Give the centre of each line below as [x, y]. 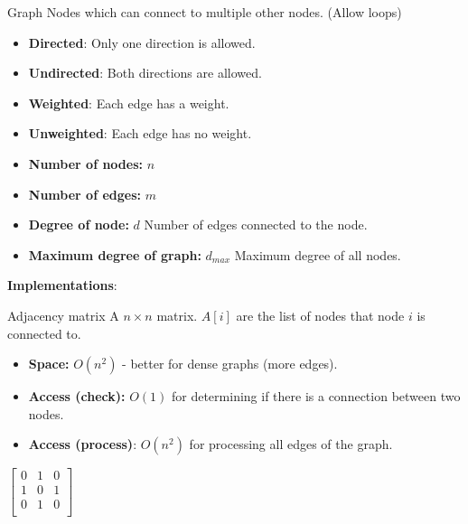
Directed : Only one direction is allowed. [142, 42]
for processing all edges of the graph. [291, 444]
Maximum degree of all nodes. [318, 254]
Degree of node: [79, 225]
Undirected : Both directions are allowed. [145, 73]
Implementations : [62, 285]
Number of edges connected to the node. [256, 225]
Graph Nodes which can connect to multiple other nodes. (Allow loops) [205, 12]
